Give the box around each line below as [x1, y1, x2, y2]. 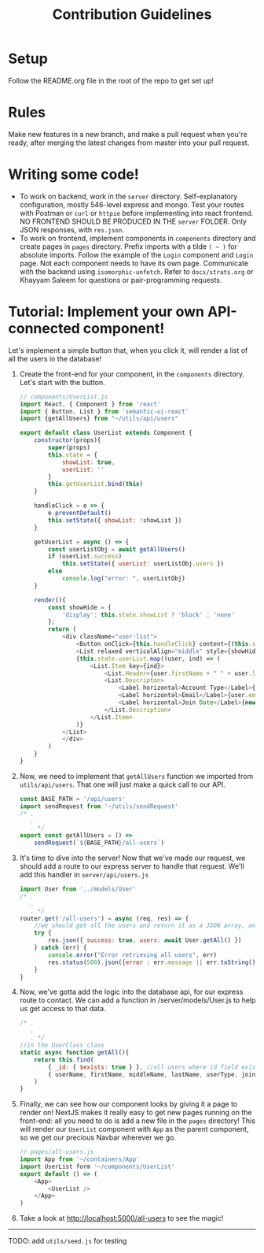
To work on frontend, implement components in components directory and [19, 233, 256, 243]
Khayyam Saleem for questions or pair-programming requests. [19, 275, 222, 284]
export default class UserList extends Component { [19, 429, 192, 437]
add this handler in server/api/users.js [19, 870, 149, 879]
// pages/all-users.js [19, 1148, 94, 1156]
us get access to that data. [19, 1004, 106, 1014]
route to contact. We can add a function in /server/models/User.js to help [19, 995, 256, 1005]
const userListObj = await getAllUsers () [48, 545, 186, 553]
